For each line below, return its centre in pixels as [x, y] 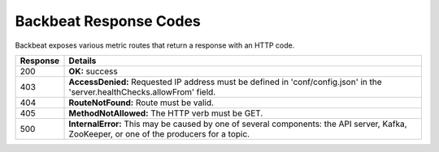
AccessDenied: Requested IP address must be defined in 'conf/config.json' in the [225, 82]
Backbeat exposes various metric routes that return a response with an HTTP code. [155, 45]
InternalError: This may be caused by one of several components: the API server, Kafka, [238, 124]
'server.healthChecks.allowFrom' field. [142, 91]
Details [83, 61]
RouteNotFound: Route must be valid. [141, 103]
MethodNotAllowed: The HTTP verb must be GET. [166, 113]
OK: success [93, 71]
